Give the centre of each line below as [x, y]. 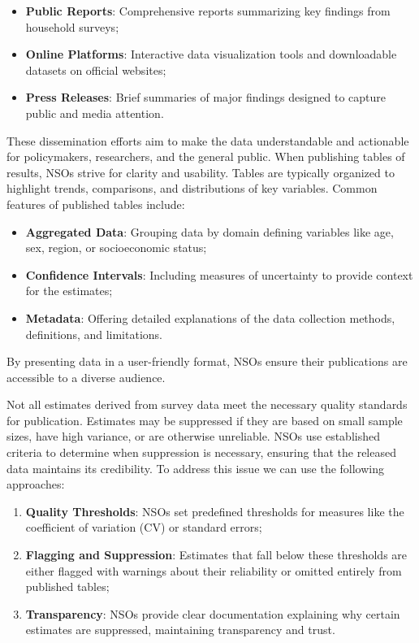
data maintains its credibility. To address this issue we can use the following [196, 468]
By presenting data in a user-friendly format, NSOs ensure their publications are [207, 361]
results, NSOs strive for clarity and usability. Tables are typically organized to [201, 172]
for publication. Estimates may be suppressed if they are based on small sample [205, 420]
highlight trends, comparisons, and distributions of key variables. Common [192, 188]
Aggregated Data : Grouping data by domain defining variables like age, [209, 231]
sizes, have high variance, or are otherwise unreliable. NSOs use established [193, 436]
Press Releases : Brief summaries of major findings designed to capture [206, 97]
